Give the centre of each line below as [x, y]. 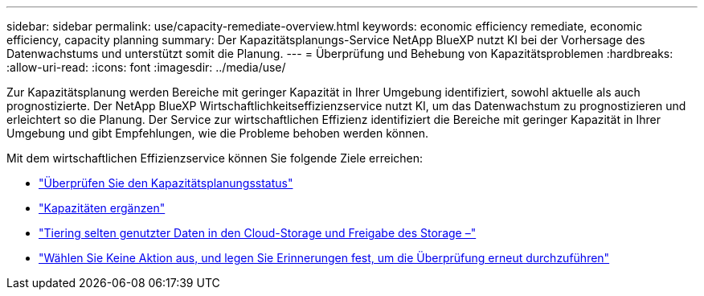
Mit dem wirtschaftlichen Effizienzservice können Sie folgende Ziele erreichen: [215, 158]
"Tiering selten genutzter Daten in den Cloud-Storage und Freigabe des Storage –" [258, 233]
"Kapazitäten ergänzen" [102, 208]
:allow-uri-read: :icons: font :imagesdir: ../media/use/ [146, 67]
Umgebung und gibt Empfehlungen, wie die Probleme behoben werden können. [217, 133]
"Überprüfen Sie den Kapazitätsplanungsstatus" [166, 183]
